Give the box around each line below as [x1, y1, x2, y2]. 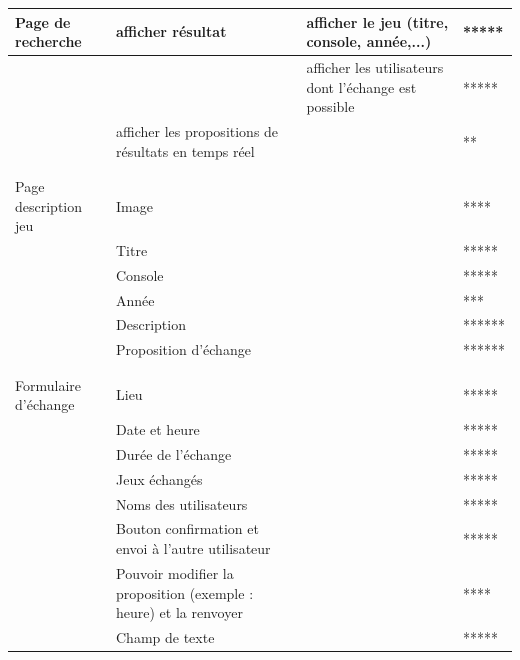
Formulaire [15, 374, 82, 395]
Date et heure [116, 419, 200, 440]
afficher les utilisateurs [306, 56, 444, 77]
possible [306, 96, 355, 117]
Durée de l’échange [116, 443, 232, 464]
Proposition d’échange [116, 339, 251, 360]
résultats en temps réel [116, 140, 255, 161]
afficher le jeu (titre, [306, 11, 449, 32]
